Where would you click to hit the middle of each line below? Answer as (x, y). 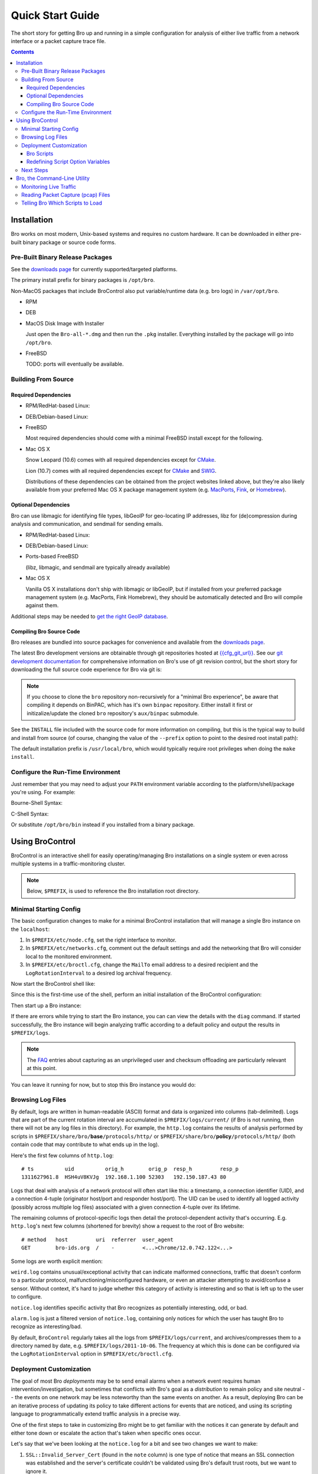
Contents (23, 52)
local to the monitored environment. (69, 956)
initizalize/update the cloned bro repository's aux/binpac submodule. (113, 713)
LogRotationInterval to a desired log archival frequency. (99, 973)
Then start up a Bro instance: (46, 1005)
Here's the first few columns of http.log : (62, 1155)
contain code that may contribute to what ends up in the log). (85, 1144)
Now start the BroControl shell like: (53, 984)
